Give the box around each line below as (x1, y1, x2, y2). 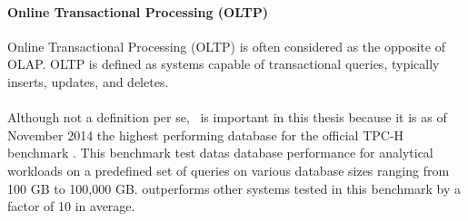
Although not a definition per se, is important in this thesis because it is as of (7, 108, 447, 127)
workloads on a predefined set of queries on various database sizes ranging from (7, 160, 450, 179)
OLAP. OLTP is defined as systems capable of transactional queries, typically (7, 54, 440, 73)
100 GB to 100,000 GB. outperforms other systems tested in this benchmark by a (7, 178, 461, 197)
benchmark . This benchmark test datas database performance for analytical (7, 143, 433, 162)
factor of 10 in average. (7, 197, 135, 216)
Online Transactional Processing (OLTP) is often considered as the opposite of (7, 36, 445, 55)
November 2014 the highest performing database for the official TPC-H (7, 125, 404, 144)
